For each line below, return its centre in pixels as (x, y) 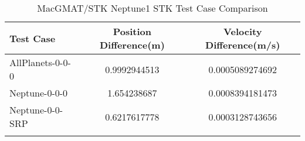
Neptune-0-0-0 (39, 93)
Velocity (243, 31)
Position (132, 31)
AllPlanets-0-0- (40, 62)
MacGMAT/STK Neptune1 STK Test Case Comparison (152, 8)
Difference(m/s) (243, 45)
